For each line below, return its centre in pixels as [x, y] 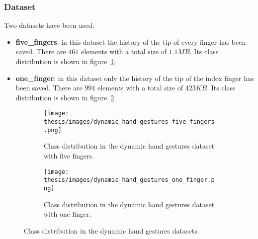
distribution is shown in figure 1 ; [66, 61]
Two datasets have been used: [49, 25]
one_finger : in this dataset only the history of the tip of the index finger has [135, 78]
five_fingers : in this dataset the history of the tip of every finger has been [131, 41]
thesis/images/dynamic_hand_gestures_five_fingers [129, 122]
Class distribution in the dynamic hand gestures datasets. [112, 230]
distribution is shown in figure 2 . [66, 97]
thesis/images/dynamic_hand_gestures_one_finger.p [129, 180]
